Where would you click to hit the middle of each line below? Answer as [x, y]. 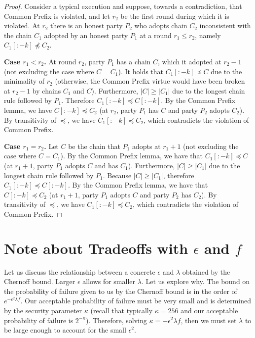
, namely [208, 35]
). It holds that [141, 71]
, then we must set [209, 320]
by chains [47, 90]
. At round [60, 61]
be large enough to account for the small [65, 330]
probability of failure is [39, 320]
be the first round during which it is [175, 16]
